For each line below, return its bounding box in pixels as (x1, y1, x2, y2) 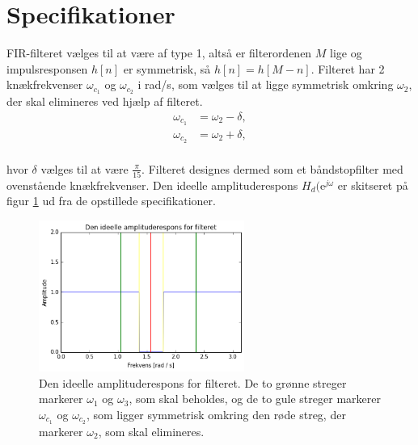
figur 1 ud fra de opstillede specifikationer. (6, 192, 216, 209)
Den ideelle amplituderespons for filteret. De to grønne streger (39, 374, 347, 391)
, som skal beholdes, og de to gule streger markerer (129, 390, 381, 407)
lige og (330, 44, 362, 61)
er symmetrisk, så (123, 60, 211, 77)
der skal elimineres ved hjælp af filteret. (6, 93, 203, 110)
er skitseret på (337, 176, 408, 193)
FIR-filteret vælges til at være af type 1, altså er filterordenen (6, 44, 312, 61)
